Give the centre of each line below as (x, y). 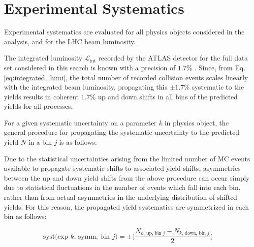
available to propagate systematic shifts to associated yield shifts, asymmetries (122, 168)
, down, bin (194, 233)
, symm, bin (92, 236)
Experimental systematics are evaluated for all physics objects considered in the (124, 32)
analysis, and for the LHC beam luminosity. (70, 41)
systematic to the (218, 87)
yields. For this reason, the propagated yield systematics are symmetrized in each (127, 206)
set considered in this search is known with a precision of (90, 67)
